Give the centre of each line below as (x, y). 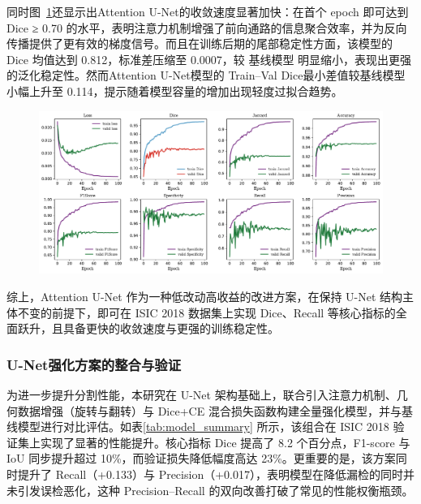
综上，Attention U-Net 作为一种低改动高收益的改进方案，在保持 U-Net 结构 (205, 296)
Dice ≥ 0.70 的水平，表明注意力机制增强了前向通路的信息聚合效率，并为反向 (207, 27)
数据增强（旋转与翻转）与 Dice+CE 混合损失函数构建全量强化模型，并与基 (215, 410)
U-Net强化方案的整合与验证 (94, 364)
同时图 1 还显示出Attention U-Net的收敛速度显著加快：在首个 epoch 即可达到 (208, 11)
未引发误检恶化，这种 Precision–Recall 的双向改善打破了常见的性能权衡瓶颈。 (210, 490)
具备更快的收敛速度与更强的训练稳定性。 (171, 328)
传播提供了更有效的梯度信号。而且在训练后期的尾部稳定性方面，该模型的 (200, 43)
